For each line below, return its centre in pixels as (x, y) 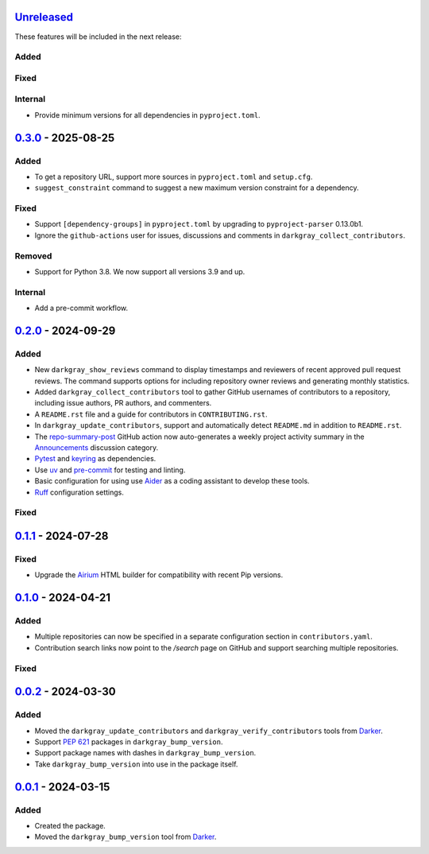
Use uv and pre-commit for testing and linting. (110, 470)
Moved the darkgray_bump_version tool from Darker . (126, 837)
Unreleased (44, 17)
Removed (33, 256)
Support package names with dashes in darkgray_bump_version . (145, 753)
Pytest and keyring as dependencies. (95, 459)
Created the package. (70, 825)
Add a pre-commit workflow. (81, 308)
